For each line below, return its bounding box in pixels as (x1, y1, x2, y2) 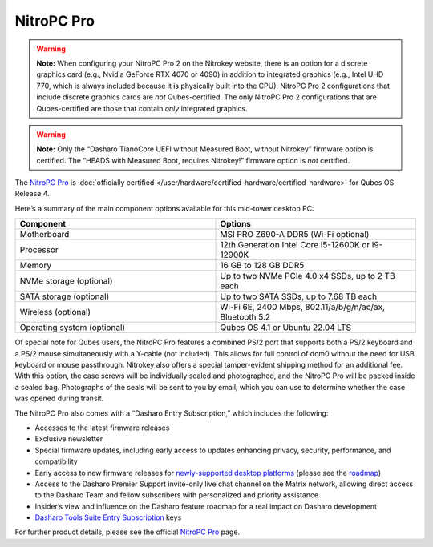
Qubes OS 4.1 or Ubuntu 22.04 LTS (220, 322, 352, 333)
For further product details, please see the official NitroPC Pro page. (14, 527, 241, 537)
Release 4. (14, 189, 50, 199)
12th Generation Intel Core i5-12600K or (220, 239, 370, 251)
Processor (19, 244, 59, 255)
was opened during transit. (14, 393, 104, 404)
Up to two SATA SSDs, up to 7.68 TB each (220, 291, 377, 302)
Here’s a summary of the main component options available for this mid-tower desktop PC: (14, 203, 314, 213)
